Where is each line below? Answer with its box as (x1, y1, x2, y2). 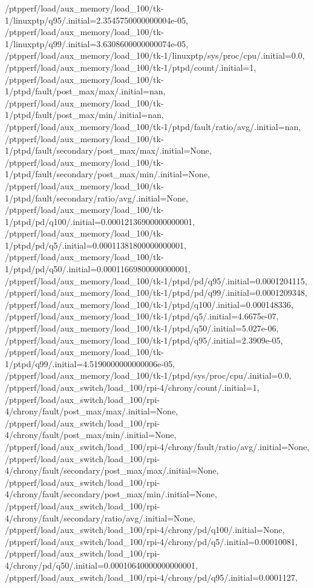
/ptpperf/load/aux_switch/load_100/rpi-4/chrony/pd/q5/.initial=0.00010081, (5, 535, 298, 547)
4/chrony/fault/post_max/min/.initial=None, (5, 428, 177, 441)
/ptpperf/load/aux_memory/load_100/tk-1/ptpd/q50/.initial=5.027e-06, (5, 322, 279, 335)
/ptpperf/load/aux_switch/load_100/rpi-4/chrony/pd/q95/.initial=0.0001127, (5, 570, 298, 583)
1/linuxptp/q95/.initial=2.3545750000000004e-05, (5, 13, 189, 26)
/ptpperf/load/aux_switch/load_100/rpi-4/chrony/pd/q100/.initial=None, (5, 523, 285, 536)
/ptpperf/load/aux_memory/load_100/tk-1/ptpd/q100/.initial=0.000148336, (5, 298, 293, 310)
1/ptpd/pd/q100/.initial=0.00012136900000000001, (5, 215, 195, 227)
